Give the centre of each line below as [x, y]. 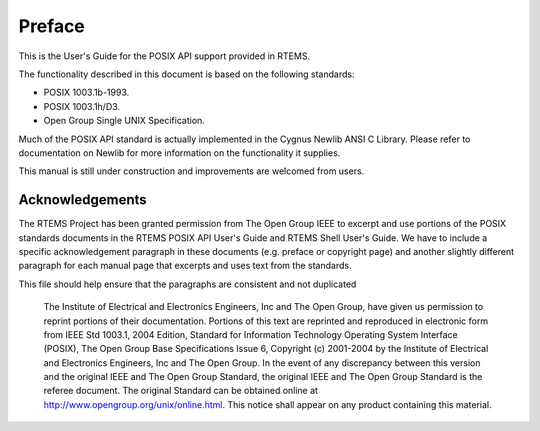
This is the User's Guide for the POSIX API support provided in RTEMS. [164, 56]
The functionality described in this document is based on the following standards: [186, 74]
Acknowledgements [82, 200]
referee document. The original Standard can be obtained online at [181, 391]
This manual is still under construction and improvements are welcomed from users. [191, 171]
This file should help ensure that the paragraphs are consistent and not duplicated [187, 284]
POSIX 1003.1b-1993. [86, 92]
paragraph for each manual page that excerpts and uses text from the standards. [185, 266]
